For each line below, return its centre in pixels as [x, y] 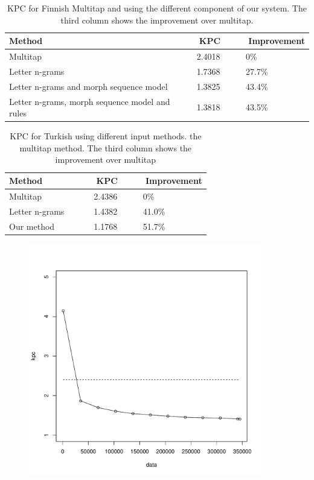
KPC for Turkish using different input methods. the [106, 136]
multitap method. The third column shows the [106, 147]
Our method [32, 226]
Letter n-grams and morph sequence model [88, 86]
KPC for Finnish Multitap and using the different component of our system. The [157, 8]
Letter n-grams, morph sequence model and [90, 101]
